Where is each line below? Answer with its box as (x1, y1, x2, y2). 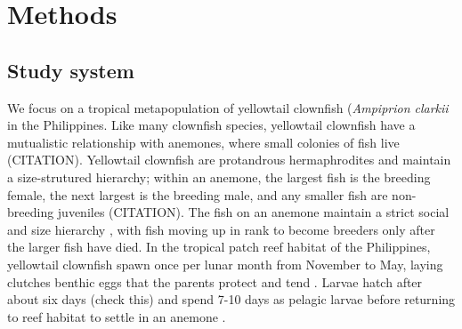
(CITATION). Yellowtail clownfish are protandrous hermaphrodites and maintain (7, 150, 451, 169)
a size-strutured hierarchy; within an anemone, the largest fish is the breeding (7, 167, 431, 186)
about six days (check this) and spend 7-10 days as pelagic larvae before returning (7, 290, 456, 309)
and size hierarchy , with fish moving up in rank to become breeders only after (7, 220, 435, 238)
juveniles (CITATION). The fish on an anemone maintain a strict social (57, 203, 450, 221)
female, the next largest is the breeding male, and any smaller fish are (7, 185, 388, 204)
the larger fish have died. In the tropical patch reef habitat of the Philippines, (7, 237, 431, 256)
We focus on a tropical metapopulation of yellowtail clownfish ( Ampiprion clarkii (7, 98, 449, 116)
